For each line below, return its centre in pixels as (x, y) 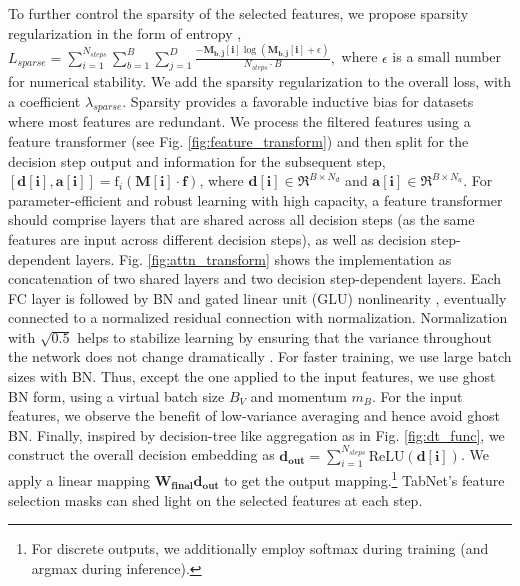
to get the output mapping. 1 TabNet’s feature (364, 478)
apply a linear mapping (79, 479)
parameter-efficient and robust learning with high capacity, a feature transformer (255, 199)
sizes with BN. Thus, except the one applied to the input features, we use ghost (252, 376)
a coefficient (44, 100)
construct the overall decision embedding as (141, 454)
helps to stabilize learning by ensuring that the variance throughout (284, 336)
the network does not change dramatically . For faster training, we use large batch (260, 356)
